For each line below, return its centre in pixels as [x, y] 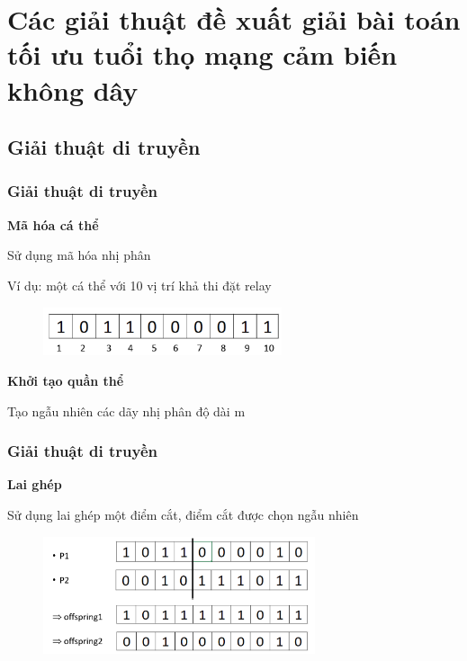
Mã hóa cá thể [53, 224]
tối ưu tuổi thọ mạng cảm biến [202, 54]
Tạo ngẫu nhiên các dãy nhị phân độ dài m [126, 411]
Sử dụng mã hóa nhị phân [79, 255]
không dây [73, 89]
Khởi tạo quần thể [66, 381]
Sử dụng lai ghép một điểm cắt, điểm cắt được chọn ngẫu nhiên [183, 515]
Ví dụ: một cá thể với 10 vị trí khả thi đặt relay [139, 285]
